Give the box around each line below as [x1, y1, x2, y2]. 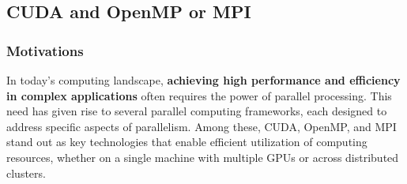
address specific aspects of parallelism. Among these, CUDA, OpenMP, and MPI [6, 118, 397, 134]
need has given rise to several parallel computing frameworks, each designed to [6, 103, 387, 119]
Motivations [6, 40, 84, 60]
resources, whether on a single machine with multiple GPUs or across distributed [6, 148, 399, 165]
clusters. [6, 164, 46, 181]
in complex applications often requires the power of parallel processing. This [6, 87, 392, 103]
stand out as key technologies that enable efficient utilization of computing [6, 133, 367, 150]
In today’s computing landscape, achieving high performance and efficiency [6, 72, 401, 88]
